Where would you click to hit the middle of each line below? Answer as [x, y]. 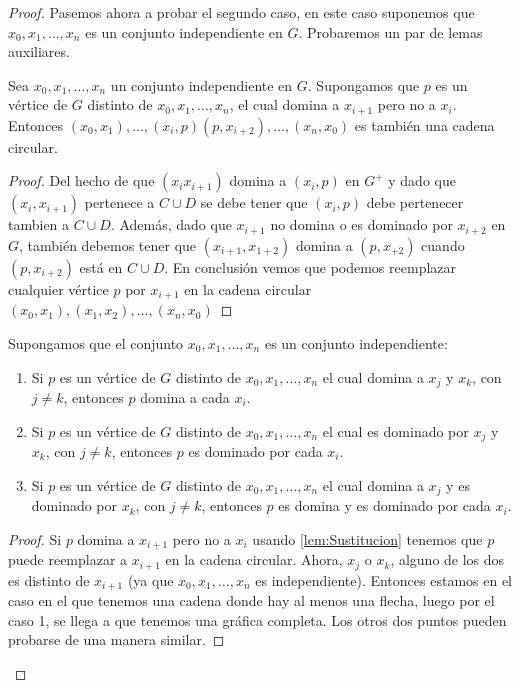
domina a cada [185, 396]
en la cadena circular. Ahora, [254, 559]
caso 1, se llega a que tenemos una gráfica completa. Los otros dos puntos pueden [257, 619]
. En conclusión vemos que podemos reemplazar [310, 266]
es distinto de [49, 579]
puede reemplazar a [68, 559]
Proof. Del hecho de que [81, 180]
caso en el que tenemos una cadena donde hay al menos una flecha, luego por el [251, 600]
